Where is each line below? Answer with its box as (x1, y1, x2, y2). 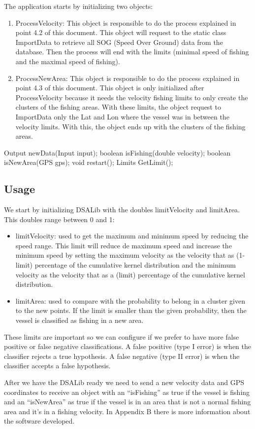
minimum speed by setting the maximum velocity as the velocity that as (15, 250, 234, 260)
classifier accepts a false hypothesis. (4, 360, 111, 371)
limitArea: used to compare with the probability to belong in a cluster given (15, 295, 246, 306)
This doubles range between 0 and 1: (4, 214, 115, 224)
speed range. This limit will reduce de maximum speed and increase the (15, 240, 232, 250)
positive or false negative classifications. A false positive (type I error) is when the (4, 341, 252, 351)
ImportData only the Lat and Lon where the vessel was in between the (15, 111, 229, 121)
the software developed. (4, 416, 75, 426)
